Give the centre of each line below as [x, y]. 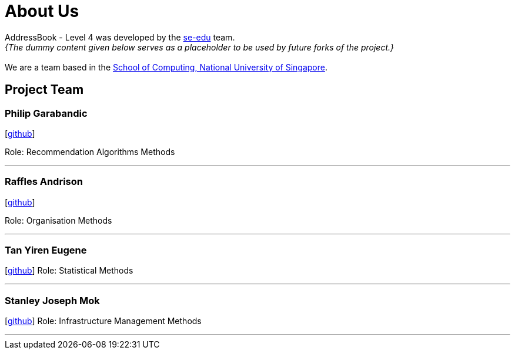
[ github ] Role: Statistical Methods [69, 271]
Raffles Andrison [44, 182]
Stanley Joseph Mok [52, 300]
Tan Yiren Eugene [46, 250]
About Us [42, 11]
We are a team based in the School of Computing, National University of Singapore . [166, 67]
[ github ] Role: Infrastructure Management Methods [103, 321]
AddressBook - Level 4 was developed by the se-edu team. [120, 37]
